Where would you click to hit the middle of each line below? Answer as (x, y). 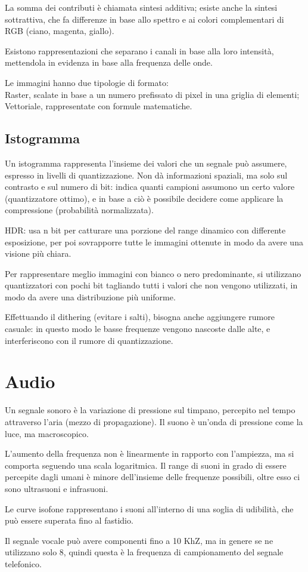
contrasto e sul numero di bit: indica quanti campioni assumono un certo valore (150, 187)
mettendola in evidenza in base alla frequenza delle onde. (109, 62)
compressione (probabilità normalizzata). (79, 210)
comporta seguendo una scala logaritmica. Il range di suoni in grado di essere (146, 465)
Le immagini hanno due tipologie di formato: (87, 82)
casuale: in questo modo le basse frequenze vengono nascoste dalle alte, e (138, 329)
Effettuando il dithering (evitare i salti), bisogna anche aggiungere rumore (140, 317)
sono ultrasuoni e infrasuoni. (57, 488)
